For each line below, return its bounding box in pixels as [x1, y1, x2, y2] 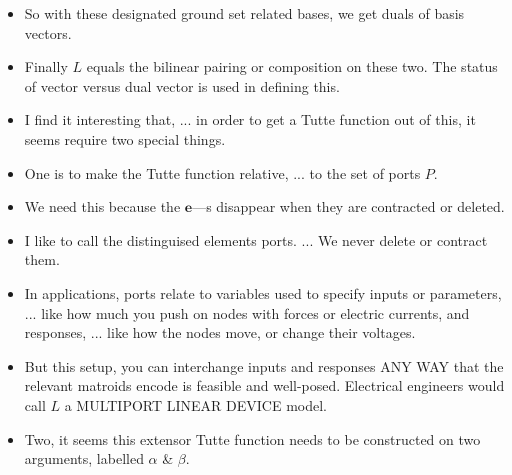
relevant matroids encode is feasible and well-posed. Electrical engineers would [24, 375, 505, 396]
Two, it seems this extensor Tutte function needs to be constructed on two [24, 428, 481, 449]
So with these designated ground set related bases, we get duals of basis [24, 3, 465, 23]
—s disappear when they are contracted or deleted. [192, 196, 505, 217]
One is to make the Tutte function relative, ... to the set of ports [24, 162, 421, 183]
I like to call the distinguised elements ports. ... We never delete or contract [24, 229, 488, 250]
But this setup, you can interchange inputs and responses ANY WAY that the [24, 355, 504, 376]
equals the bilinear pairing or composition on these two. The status [86, 56, 498, 77]
